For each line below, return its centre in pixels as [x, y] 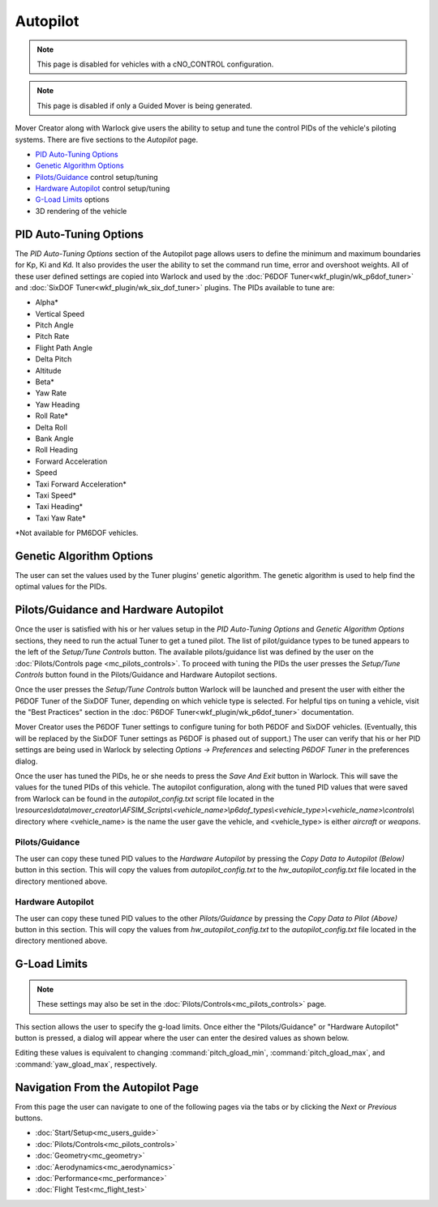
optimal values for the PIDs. [61, 587]
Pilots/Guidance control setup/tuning [97, 177]
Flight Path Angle [64, 348]
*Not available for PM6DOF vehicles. [77, 533]
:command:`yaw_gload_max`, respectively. [86, 1064]
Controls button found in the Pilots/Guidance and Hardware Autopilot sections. [146, 674]
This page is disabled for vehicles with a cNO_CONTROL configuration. [155, 64]
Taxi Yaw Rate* [61, 518]
